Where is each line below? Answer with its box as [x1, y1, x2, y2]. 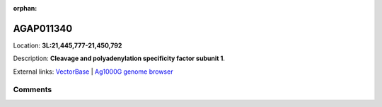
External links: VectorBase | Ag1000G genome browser [13, 67, 173, 76]
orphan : [13, 4, 37, 12]
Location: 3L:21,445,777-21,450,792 [13, 41, 122, 50]
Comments [13, 85, 52, 95]
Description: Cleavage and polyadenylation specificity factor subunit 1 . [13, 54, 226, 63]
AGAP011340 [13, 22, 73, 35]
